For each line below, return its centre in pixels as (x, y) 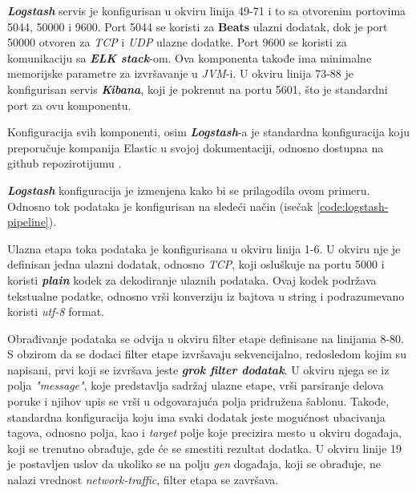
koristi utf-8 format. (56, 311)
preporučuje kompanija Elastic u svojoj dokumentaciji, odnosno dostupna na (196, 147)
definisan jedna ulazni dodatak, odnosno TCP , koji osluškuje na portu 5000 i (196, 264)
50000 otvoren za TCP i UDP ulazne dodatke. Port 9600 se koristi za (177, 42)
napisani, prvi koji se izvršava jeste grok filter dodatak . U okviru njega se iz (198, 369)
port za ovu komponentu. (69, 105)
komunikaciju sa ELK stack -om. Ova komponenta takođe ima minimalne (190, 57)
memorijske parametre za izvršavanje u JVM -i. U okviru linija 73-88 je (180, 73)
